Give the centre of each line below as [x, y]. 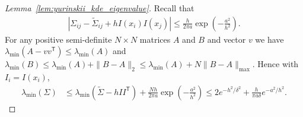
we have [269, 39]
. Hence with [275, 64]
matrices [155, 39]
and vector [227, 39]
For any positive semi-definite [58, 39]
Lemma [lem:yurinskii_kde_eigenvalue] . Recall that [100, 8]
